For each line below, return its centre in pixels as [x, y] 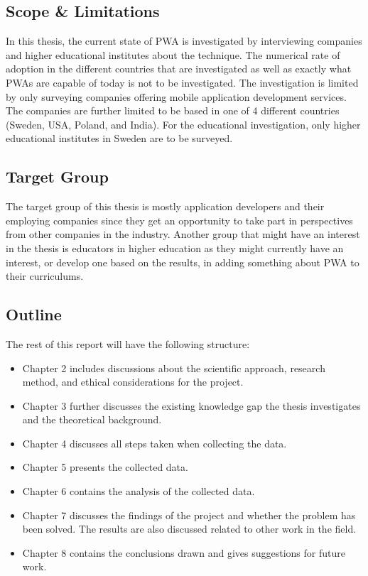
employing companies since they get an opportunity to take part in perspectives [179, 220]
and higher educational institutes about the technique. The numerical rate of [173, 54]
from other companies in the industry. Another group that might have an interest [183, 234]
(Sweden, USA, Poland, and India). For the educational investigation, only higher [183, 124]
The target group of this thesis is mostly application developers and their [165, 206]
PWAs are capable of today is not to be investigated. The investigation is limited [182, 82]
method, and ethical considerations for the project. [133, 382]
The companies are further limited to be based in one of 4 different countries [173, 110]
